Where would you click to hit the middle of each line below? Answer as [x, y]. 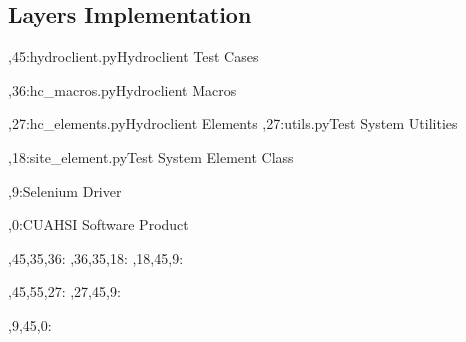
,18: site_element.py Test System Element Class [151, 156]
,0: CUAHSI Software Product [98, 224]
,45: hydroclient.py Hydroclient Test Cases [133, 56]
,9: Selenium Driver [65, 190]
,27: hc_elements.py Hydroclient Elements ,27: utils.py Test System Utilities [233, 123]
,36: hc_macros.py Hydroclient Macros [122, 89]
